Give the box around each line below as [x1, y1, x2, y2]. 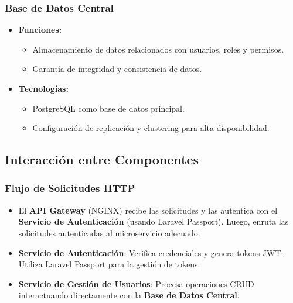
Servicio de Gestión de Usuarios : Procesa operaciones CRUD [18, 277, 254, 290]
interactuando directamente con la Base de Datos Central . [18, 289, 240, 301]
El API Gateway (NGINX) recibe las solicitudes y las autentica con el [18, 204, 278, 216]
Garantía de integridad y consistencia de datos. [32, 63, 202, 75]
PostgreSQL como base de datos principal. [32, 102, 185, 114]
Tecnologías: [18, 82, 69, 94]
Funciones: [18, 23, 62, 36]
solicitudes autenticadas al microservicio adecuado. [18, 226, 200, 239]
